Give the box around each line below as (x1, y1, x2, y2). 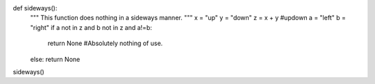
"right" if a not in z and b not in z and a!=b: (30, 23, 152, 31)
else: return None (30, 55, 81, 63)
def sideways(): (12, 4, 58, 12)
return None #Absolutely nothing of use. (47, 39, 163, 48)
